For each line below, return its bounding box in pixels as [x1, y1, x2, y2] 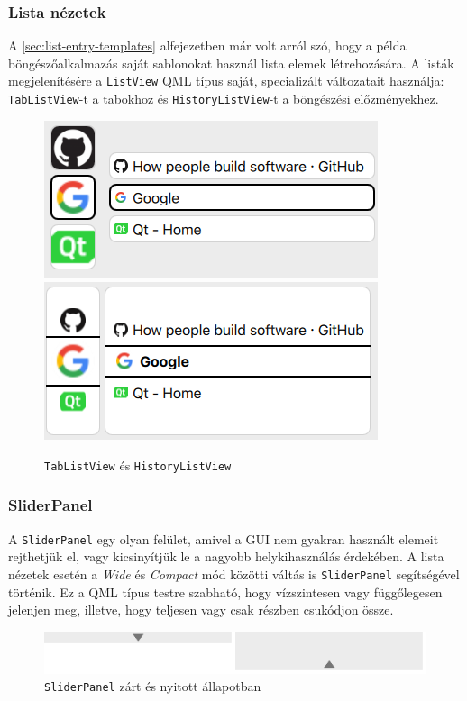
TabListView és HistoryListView [44, 455, 232, 474]
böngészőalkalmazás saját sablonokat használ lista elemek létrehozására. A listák [8, 53, 454, 72]
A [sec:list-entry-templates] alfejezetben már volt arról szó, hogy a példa [8, 36, 407, 55]
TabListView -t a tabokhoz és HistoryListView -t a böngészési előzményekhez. [8, 89, 439, 108]
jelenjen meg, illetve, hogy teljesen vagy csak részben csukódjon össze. [8, 600, 394, 619]
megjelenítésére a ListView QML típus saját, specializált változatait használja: [8, 71, 444, 90]
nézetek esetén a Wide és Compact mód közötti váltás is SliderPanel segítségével [8, 565, 460, 584]
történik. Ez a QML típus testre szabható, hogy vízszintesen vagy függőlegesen [8, 582, 443, 601]
